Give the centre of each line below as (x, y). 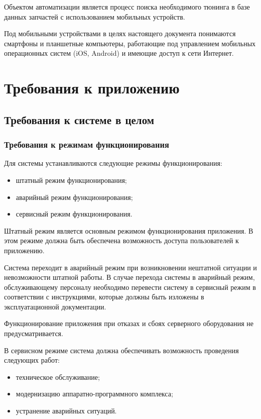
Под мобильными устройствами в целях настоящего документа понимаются (120, 33)
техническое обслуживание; (58, 377)
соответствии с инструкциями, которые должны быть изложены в (104, 297)
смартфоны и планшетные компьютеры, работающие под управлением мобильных (130, 43)
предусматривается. (34, 333)
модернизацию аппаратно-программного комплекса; (94, 394)
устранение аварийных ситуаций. (66, 411)
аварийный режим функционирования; (74, 197)
